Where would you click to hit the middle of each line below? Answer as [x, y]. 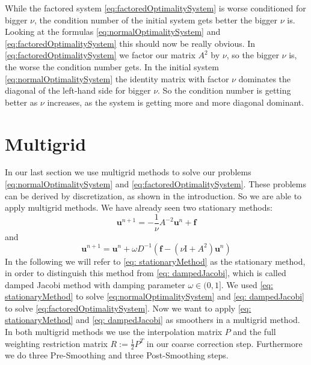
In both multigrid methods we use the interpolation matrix [114, 332]
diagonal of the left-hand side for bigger [78, 90]
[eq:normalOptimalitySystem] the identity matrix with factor [117, 78]
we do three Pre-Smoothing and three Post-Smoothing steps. [117, 355]
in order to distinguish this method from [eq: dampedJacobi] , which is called [146, 273]
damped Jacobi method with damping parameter [95, 284]
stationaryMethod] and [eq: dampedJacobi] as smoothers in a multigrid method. [152, 320]
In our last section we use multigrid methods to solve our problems [128, 172]
